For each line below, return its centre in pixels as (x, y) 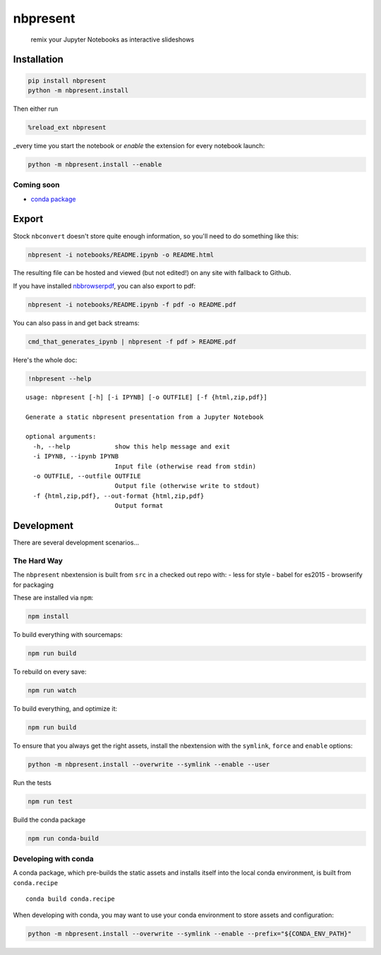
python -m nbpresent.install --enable (95, 164)
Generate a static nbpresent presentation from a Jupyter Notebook (145, 417)
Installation (38, 60)
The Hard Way (38, 561)
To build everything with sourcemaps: (68, 634)
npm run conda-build (63, 838)
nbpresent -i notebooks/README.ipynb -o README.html (121, 255)
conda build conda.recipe (71, 899)
